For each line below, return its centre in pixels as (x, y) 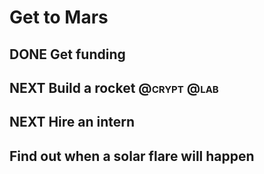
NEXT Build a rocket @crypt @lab (114, 87)
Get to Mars (59, 17)
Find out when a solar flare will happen (132, 156)
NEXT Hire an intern (72, 122)
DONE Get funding (67, 54)
